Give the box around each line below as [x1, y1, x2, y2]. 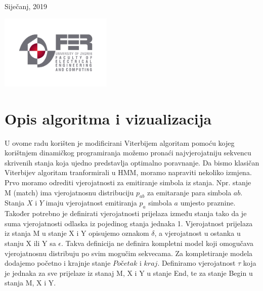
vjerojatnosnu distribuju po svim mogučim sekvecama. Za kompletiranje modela [5, 247, 253, 258]
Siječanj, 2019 [5, 1, 48, 11]
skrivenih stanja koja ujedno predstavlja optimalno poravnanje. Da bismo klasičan [5, 157, 259, 168]
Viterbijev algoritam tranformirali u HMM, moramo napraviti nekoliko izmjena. [5, 167, 252, 178]
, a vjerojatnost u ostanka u [154, 228, 241, 238]
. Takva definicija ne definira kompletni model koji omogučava [61, 237, 254, 248]
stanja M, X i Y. [5, 277, 56, 288]
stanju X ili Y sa [5, 237, 56, 248]
